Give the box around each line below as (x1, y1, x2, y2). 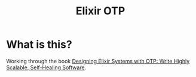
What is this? (6, 38, 73, 51)
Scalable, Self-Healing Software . (6, 64, 87, 71)
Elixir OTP (75, 4, 125, 18)
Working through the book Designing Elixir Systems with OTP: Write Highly (6, 57, 190, 64)
